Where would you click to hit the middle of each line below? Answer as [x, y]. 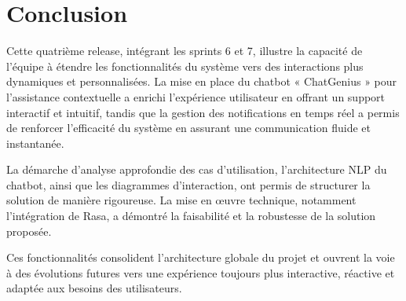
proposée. [29, 231]
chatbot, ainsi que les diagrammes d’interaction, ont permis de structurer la [188, 184]
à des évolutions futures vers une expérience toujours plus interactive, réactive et [201, 272]
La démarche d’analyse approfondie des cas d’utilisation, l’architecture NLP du [197, 169]
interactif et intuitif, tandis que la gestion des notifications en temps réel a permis [203, 112]
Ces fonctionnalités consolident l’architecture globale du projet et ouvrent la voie [201, 257]
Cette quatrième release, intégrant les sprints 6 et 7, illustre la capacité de [185, 51]
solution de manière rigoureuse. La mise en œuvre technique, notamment [181, 200]
